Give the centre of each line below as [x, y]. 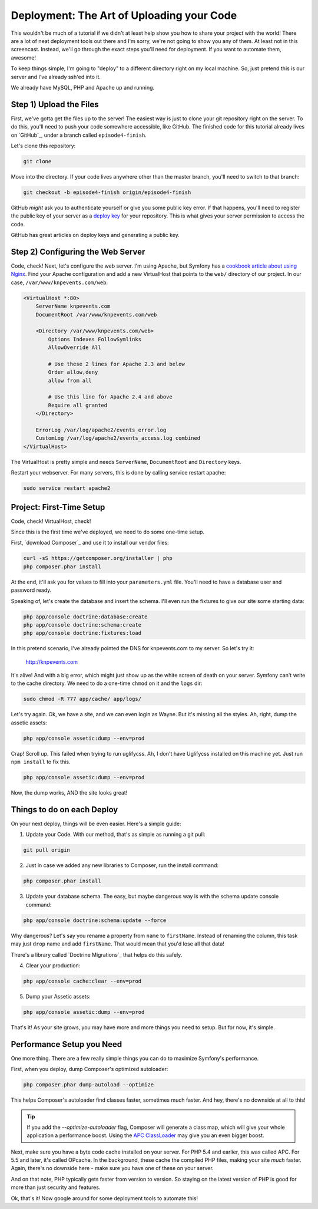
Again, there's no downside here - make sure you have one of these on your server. [112, 1168]
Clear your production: [53, 965]
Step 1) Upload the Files [55, 104]
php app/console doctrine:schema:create [82, 625]
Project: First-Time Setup [58, 507]
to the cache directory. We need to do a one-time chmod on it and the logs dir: [107, 683]
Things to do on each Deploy [64, 810]
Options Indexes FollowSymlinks [95, 339]
